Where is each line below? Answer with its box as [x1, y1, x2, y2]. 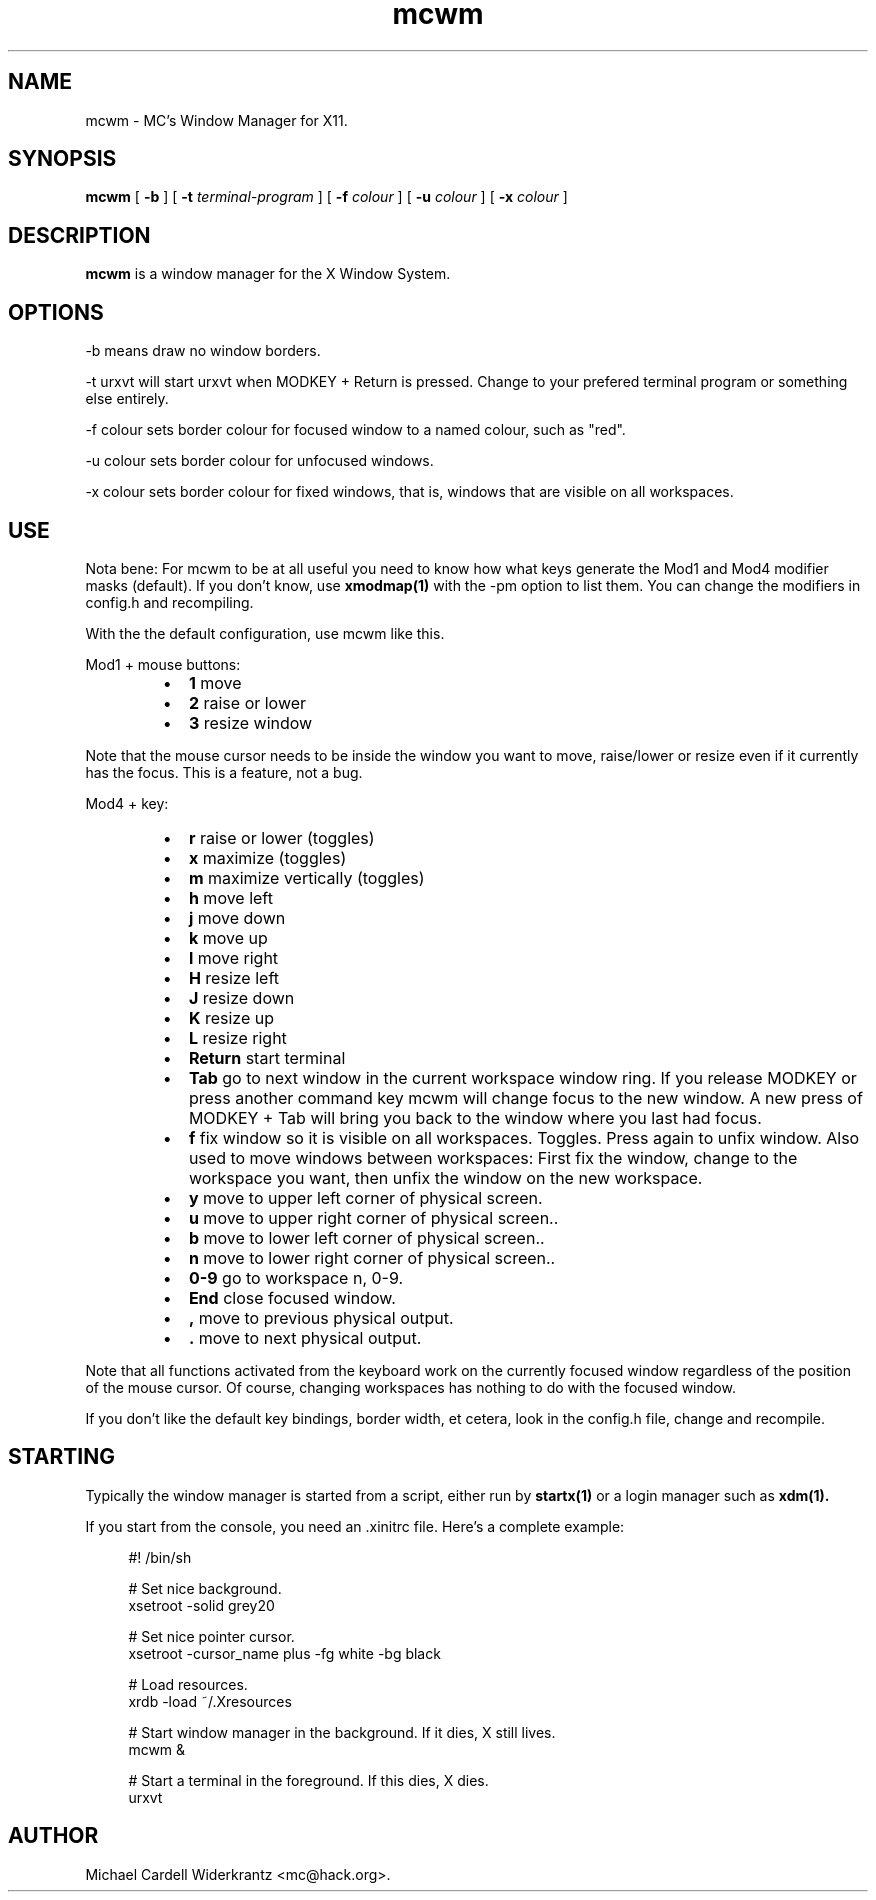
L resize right [188, 1027, 287, 1048]
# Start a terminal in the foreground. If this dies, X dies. [128, 1771, 489, 1789]
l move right [188, 947, 279, 968]
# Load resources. [128, 1675, 248, 1693]
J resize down [188, 987, 295, 1008]
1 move [188, 672, 242, 693]
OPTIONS [8, 299, 104, 325]
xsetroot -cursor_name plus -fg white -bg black [128, 1644, 441, 1662]
